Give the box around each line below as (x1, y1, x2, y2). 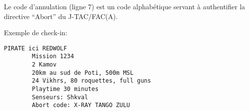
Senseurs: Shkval (32, 93, 88, 101)
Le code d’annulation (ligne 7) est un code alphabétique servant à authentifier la (4, 1, 245, 11)
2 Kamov (32, 61, 57, 68)
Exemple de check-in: (4, 27, 68, 38)
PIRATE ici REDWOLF (4, 44, 67, 52)
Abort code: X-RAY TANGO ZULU (32, 102, 130, 109)
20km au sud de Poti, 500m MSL (32, 69, 134, 76)
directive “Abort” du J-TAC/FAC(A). (4, 11, 118, 21)
